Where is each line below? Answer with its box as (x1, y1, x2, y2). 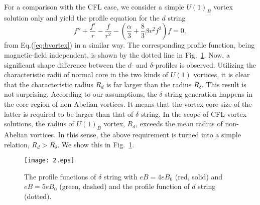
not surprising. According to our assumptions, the (4, 89, 157, 99)
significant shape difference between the (4, 59, 126, 70)
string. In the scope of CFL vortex (141, 108, 247, 119)
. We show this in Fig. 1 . (57, 139, 135, 149)
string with (103, 171, 138, 181)
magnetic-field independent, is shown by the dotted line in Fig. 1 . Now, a (4, 49, 230, 60)
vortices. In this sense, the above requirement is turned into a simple (30, 129, 241, 139)
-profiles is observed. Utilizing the (153, 59, 256, 70)
